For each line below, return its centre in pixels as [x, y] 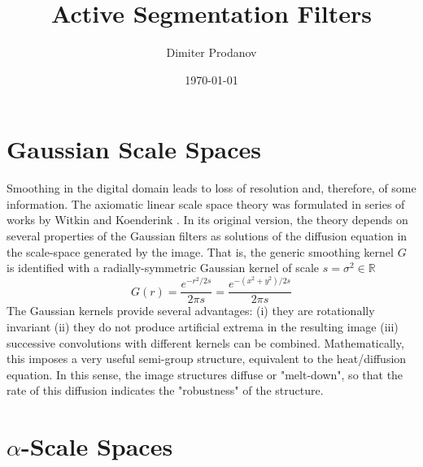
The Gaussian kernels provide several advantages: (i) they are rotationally [191, 311]
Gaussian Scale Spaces [134, 149]
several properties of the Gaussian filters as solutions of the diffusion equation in [207, 236]
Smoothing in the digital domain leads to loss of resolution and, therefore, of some [211, 188]
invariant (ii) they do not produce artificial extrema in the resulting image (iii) [203, 326]
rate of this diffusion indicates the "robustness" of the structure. [165, 390]
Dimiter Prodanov [211, 52]
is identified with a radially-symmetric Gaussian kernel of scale [163, 268]
